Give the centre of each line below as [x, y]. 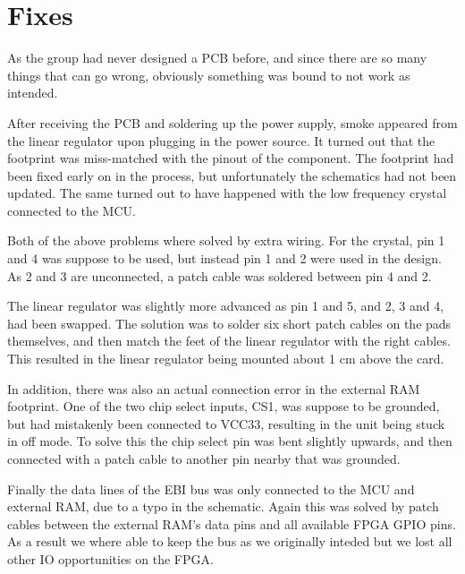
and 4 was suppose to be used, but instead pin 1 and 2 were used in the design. [224, 258]
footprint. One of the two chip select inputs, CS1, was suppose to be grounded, [224, 406]
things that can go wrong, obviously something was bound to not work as [209, 75]
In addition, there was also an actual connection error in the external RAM [214, 388]
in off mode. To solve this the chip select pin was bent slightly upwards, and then [230, 441]
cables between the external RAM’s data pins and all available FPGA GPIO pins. [232, 523]
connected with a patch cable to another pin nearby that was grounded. [204, 458]
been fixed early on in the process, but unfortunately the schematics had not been [232, 175]
